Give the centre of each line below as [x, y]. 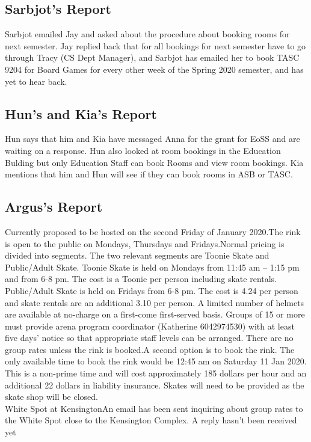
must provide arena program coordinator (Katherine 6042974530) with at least [150, 326]
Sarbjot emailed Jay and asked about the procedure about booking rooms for [147, 34]
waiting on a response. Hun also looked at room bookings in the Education [143, 150]
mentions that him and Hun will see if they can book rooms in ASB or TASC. [149, 174]
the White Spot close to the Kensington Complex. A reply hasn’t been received [151, 420]
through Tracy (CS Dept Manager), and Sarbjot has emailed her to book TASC [152, 57]
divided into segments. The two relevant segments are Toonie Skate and [137, 255]
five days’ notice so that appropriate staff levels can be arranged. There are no [149, 338]
